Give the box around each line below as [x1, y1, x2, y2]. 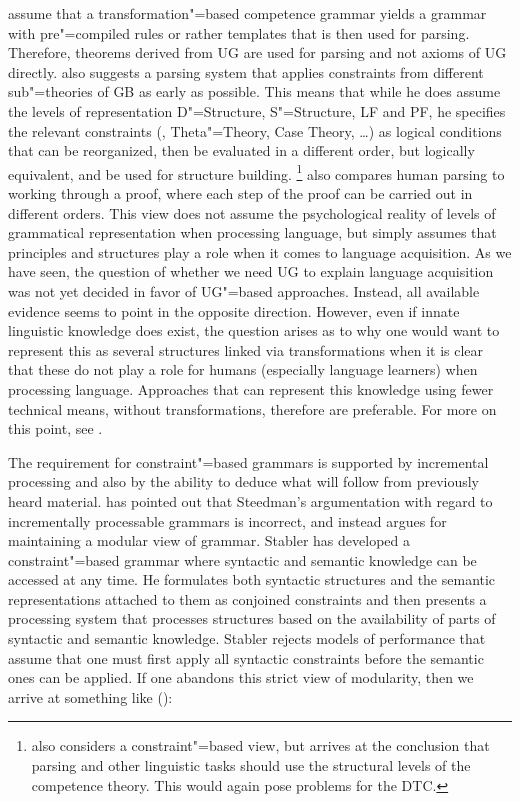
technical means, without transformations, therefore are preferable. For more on [8, 398, 497, 419]
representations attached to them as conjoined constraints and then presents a [8, 588, 487, 609]
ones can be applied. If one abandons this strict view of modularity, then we [8, 667, 474, 688]
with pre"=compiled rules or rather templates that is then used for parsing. [8, 22, 470, 43]
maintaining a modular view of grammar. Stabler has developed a [8, 530, 410, 551]
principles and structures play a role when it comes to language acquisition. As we [8, 241, 512, 262]
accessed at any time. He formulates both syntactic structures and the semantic [8, 569, 496, 590]
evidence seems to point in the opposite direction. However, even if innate [8, 300, 460, 321]
